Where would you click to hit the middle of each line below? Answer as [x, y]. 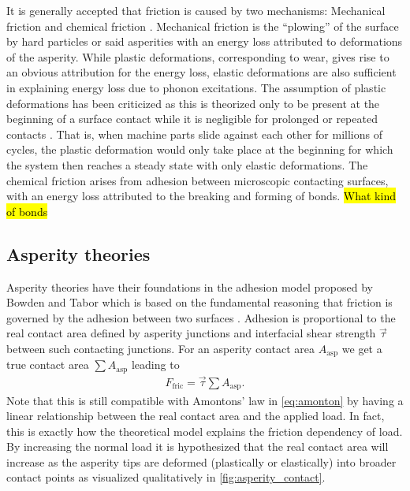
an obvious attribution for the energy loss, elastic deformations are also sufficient [201, 72]
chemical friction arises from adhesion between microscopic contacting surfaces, [198, 180]
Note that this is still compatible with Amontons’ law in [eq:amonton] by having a [205, 400]
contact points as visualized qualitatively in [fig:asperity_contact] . [166, 477]
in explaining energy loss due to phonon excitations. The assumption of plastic [196, 87]
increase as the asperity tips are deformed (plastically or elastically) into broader [201, 461]
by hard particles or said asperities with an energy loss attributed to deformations [205, 41]
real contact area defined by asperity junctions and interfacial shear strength [191, 333]
